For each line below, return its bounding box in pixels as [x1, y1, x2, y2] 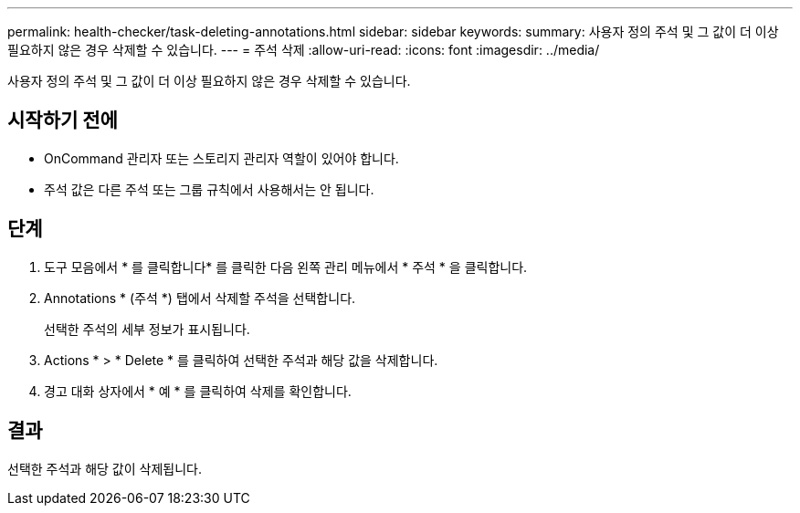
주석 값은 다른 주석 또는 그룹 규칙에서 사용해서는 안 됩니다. [44, 181, 374, 197]
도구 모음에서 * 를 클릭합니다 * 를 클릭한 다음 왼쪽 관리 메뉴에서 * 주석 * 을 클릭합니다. [44, 258, 528, 275]
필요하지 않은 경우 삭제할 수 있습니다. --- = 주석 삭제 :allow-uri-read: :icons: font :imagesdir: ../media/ [7, 42, 600, 58]
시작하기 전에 [7, 109, 118, 132]
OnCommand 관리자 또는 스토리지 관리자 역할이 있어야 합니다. [44, 150, 399, 166]
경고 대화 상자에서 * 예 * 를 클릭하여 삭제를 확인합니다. [44, 382, 352, 399]
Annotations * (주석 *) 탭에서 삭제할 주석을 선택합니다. [44, 289, 356, 306]
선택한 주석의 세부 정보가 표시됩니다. [44, 320, 250, 337]
